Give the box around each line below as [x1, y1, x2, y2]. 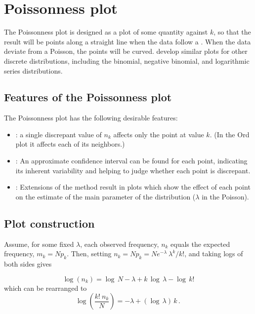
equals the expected [170, 238, 230, 249]
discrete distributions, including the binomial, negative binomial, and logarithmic [4, 55, 250, 66]
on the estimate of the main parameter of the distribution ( [15, 191, 196, 201]
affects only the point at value [113, 129, 204, 139]
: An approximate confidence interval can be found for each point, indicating [15, 156, 248, 166]
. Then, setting [67, 248, 112, 259]
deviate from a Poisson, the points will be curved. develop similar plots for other [4, 46, 248, 56]
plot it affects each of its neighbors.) [15, 139, 125, 149]
